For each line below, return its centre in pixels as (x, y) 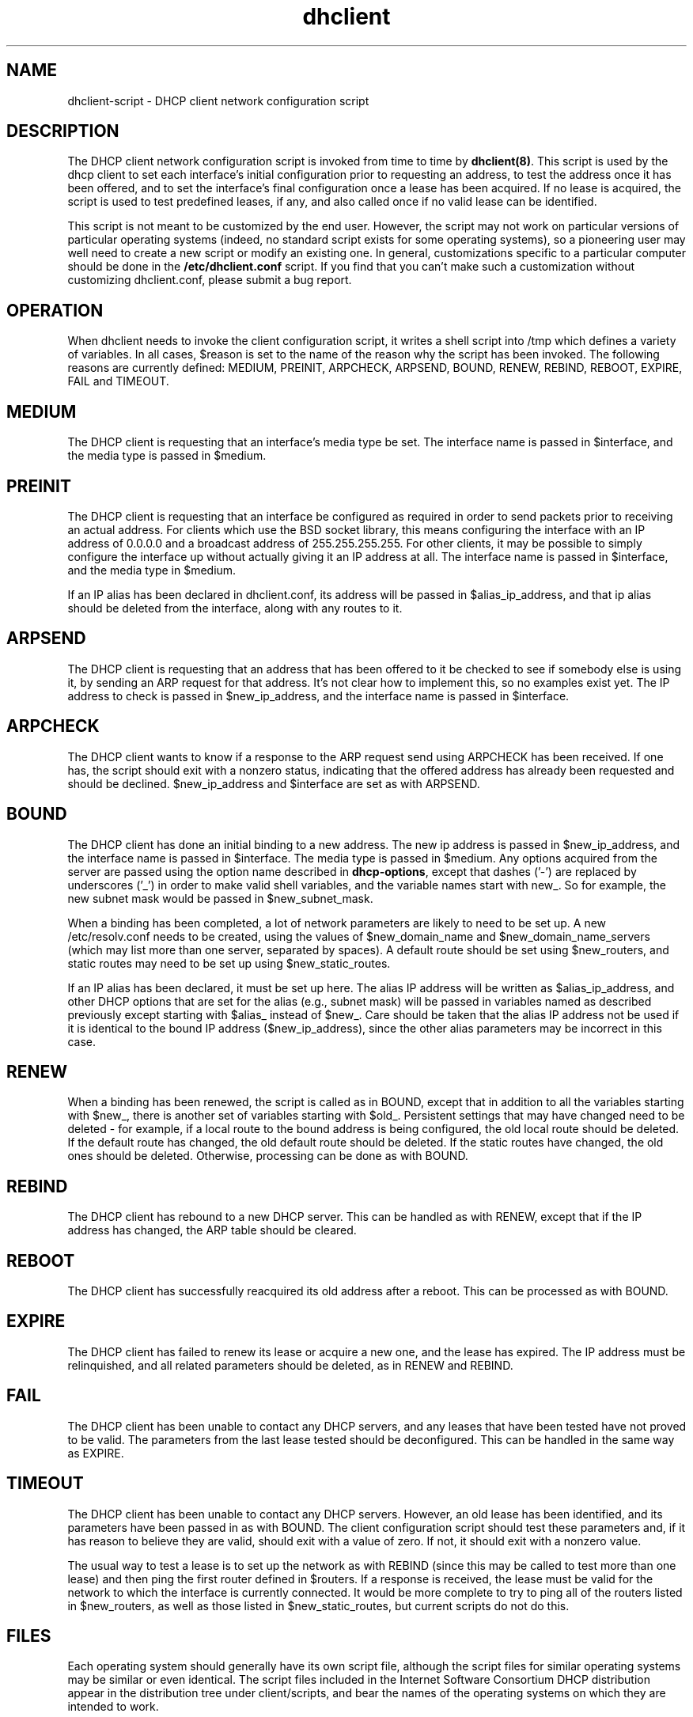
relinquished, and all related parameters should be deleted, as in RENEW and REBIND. (290, 1365)
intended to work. (113, 1707)
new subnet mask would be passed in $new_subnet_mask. (220, 898)
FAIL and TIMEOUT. (118, 381)
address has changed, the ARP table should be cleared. (212, 1230)
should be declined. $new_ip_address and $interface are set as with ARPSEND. (274, 783)
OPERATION (55, 310)
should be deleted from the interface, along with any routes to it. (235, 608)
